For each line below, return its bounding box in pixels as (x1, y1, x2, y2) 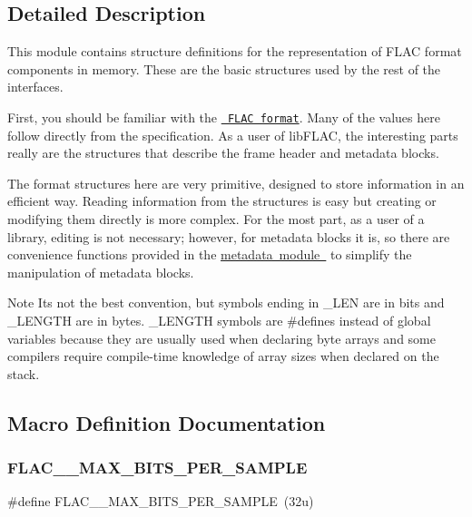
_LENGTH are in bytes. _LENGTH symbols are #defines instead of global (7, 310, 431, 329)
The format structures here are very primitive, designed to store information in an (7, 173, 465, 192)
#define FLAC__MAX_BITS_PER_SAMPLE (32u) (7, 492, 314, 511)
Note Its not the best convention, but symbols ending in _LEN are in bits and (7, 293, 445, 312)
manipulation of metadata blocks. (7, 262, 194, 281)
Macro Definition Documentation (7, 408, 326, 436)
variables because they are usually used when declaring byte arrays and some (7, 328, 436, 347)
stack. (7, 364, 40, 383)
